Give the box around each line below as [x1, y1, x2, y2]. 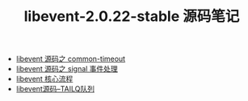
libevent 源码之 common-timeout [15, 54, 126, 64]
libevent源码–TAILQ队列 [15, 84, 95, 94]
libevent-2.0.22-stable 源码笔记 [23, 7, 240, 26]
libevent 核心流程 [15, 74, 74, 84]
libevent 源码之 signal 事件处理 [15, 64, 119, 74]
